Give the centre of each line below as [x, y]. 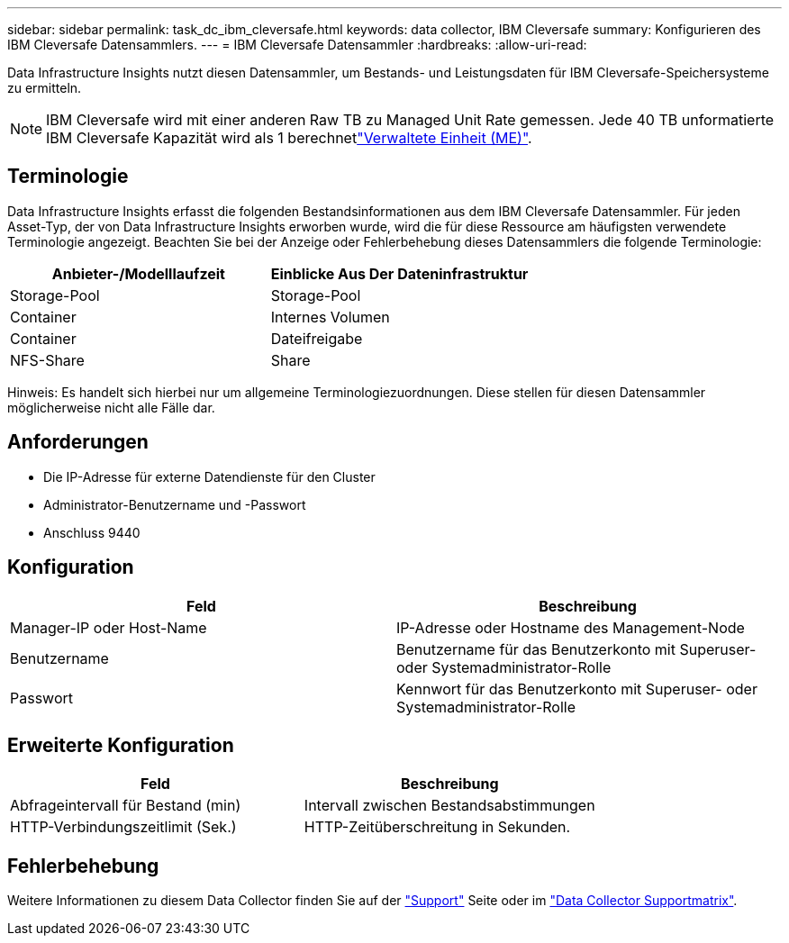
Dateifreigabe [317, 338]
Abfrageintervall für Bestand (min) [126, 806]
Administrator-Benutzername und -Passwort [175, 504]
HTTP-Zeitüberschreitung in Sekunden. [437, 827]
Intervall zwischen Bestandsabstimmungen [449, 806]
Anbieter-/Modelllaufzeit [138, 273]
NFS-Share [47, 360]
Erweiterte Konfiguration [121, 745]
